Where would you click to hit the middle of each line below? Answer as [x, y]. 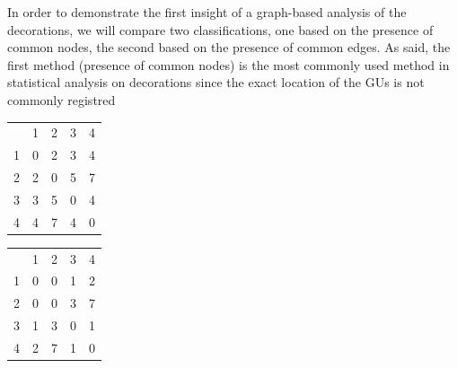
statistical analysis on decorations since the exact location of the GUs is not [216, 82]
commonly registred [62, 99]
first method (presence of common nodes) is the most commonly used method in [228, 64]
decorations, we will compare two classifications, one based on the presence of [220, 29]
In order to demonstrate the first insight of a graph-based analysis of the [207, 12]
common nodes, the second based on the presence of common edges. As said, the [229, 47]
